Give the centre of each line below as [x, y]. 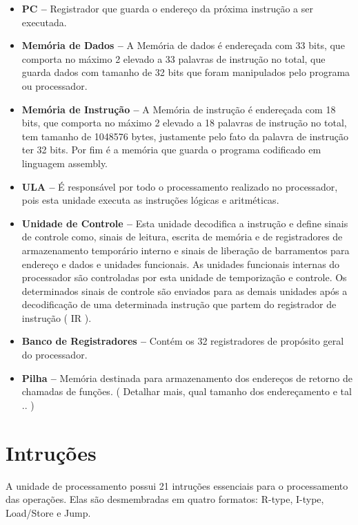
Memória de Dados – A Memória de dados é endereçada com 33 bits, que [183, 45]
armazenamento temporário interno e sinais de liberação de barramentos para [186, 250]
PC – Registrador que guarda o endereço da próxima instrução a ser [167, 8]
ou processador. [54, 85]
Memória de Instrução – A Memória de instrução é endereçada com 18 [179, 109]
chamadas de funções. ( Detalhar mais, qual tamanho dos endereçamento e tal [187, 391]
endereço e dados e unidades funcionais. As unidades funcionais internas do [181, 264]
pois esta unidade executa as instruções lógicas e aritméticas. [150, 200]
